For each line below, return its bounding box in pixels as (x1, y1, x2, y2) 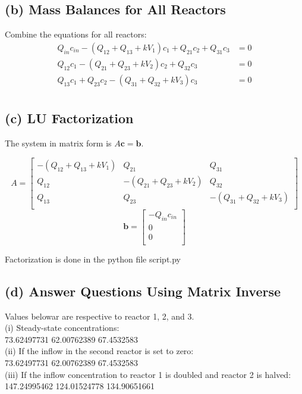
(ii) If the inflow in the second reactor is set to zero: (5, 345, 194, 357)
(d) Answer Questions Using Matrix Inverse (5, 282, 281, 300)
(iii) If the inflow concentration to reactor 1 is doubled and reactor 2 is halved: (5, 368, 291, 380)
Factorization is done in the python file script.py (5, 252, 181, 265)
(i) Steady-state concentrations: (5, 321, 119, 334)
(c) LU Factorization (5, 109, 134, 127)
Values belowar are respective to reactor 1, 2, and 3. (5, 309, 194, 322)
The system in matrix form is (5, 137, 112, 149)
